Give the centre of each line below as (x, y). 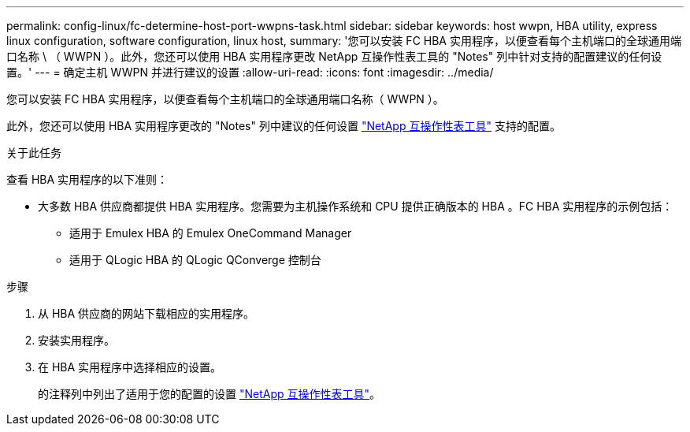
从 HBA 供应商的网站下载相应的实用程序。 (147, 313)
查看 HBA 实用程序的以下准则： (87, 179)
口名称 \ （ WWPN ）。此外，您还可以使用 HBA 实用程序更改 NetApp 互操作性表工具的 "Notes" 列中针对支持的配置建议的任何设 (334, 56)
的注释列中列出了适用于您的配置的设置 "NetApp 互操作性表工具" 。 (210, 394)
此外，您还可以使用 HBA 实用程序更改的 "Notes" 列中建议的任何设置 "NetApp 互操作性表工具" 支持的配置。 (284, 126)
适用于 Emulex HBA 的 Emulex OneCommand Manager (211, 233)
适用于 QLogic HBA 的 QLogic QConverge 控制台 (195, 260)
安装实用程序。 (76, 340)
